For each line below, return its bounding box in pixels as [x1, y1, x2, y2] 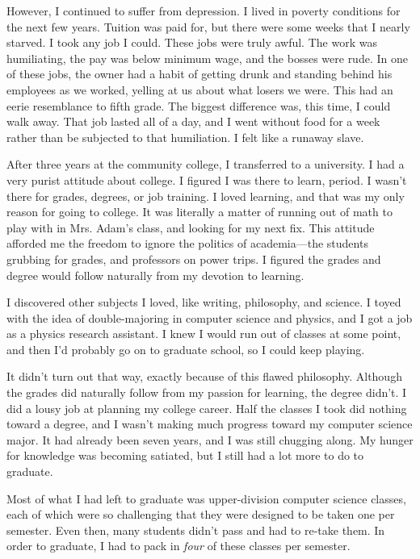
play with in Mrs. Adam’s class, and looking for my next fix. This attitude [6, 219, 375, 236]
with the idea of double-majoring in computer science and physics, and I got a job [6, 309, 413, 326]
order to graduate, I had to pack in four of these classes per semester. [6, 537, 351, 554]
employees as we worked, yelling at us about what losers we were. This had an [6, 81, 393, 98]
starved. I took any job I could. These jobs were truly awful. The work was [6, 34, 377, 51]
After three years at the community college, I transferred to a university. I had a [6, 156, 405, 173]
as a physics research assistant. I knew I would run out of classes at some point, [6, 325, 401, 342]
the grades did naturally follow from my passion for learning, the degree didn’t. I [6, 384, 407, 401]
